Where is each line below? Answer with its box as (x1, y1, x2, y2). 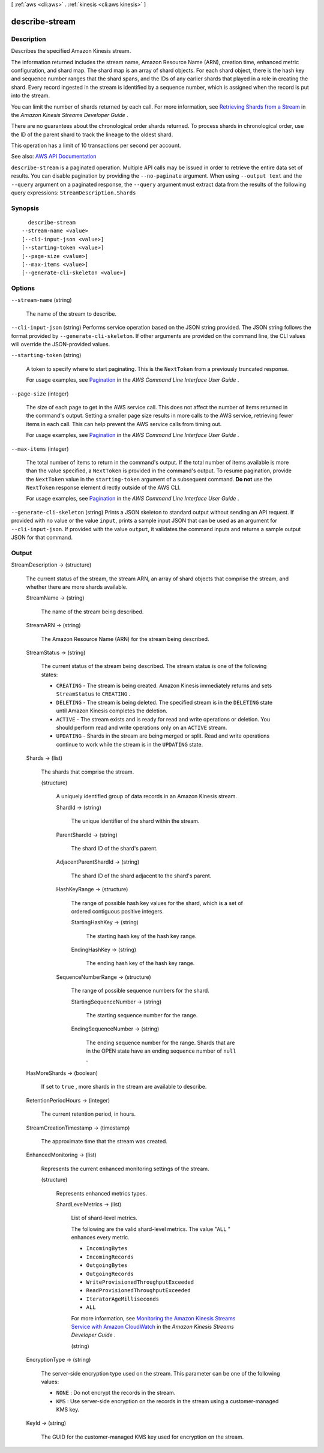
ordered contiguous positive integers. (71, 907, 164, 915)
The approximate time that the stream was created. (41, 1137, 168, 1145)
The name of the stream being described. (41, 608, 144, 615)
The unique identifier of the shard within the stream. (71, 817, 200, 825)
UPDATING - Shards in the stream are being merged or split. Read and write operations (56, 732, 270, 739)
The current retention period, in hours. (41, 1110, 136, 1118)
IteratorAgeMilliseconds (86, 1295, 159, 1302)
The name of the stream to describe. (26, 310, 117, 317)
